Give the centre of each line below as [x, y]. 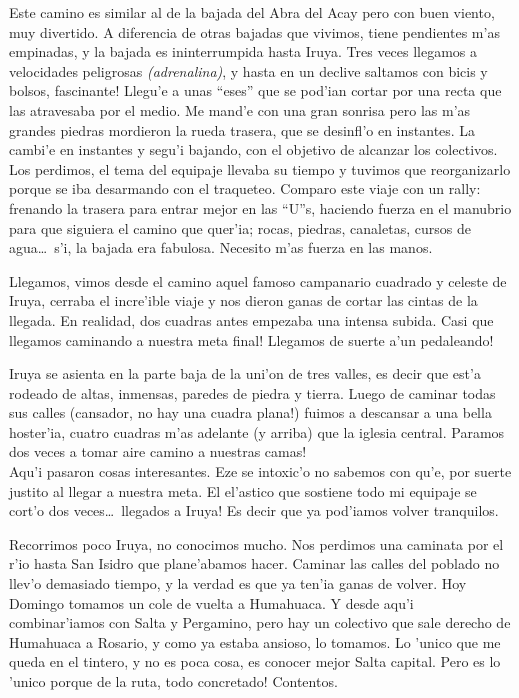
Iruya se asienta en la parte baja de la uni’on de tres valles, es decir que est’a [245, 373]
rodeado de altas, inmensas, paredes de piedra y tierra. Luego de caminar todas [252, 392]
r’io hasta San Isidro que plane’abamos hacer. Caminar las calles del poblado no [254, 563]
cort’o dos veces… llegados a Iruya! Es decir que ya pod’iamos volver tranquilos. [254, 510]
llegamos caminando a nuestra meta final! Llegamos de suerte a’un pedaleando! [251, 339]
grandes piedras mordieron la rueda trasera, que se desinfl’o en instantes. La [242, 129]
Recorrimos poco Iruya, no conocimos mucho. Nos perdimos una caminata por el [256, 543]
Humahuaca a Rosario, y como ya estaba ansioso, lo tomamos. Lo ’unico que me [255, 641]
